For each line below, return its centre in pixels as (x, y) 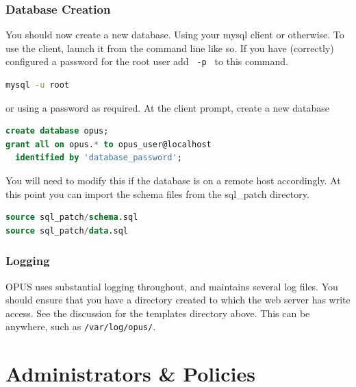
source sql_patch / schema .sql (72, 217)
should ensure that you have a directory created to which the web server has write (178, 300)
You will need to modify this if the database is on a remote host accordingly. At (173, 180)
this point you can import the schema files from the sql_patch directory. (157, 193)
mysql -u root (38, 85)
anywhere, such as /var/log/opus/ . (81, 326)
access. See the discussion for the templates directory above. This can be (158, 313)
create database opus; (57, 131)
